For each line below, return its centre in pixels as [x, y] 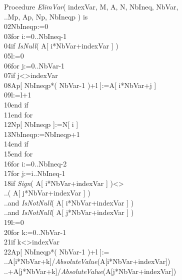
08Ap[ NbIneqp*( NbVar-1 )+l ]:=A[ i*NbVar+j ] [80, 85]
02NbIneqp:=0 [26, 26]
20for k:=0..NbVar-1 [35, 232]
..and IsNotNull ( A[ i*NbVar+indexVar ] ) [69, 202]
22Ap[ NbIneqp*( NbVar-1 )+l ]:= [57, 251]
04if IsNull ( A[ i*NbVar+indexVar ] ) [61, 46]
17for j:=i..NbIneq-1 [35, 173]
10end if [16, 104]
